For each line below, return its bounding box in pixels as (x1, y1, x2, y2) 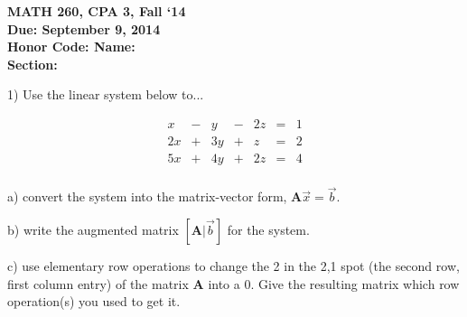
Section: (7, 54, 58, 73)
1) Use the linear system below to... (7, 85, 204, 104)
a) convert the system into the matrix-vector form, (7, 187, 287, 206)
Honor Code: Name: (7, 37, 135, 56)
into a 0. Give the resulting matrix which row (208, 274, 460, 293)
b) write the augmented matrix (7, 219, 179, 238)
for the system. (227, 219, 310, 238)
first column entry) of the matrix (7, 274, 189, 293)
